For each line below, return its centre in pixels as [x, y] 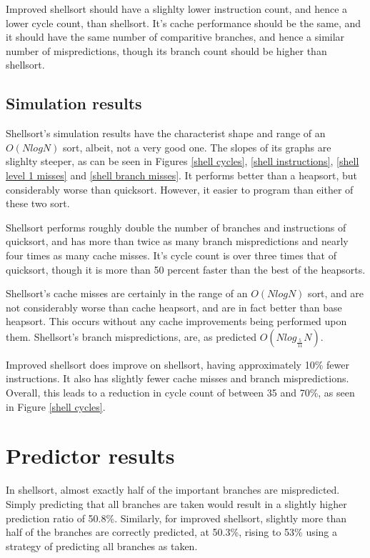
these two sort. [38, 203]
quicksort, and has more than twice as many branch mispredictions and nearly [177, 241]
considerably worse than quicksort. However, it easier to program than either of [180, 189]
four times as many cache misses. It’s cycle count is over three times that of [171, 255]
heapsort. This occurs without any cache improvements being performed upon [176, 321]
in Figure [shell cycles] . [56, 406]
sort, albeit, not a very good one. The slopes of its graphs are [197, 147]
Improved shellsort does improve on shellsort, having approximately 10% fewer [177, 364]
